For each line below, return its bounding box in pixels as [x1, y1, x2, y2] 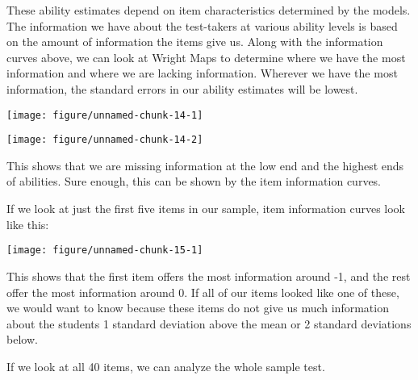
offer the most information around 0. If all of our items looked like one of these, [6, 283, 399, 300]
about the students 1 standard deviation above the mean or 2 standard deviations [6, 315, 412, 332]
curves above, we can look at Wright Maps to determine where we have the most [6, 48, 406, 65]
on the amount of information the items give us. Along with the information [6, 33, 383, 50]
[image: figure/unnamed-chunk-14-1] [6, 109, 203, 121]
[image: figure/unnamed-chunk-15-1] [6, 244, 203, 257]
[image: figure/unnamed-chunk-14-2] [6, 134, 203, 146]
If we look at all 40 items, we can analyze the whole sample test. [6, 357, 325, 374]
